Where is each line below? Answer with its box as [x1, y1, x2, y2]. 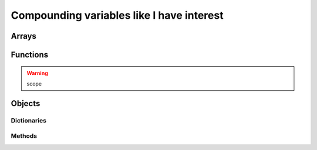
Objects [11, 98, 41, 108]
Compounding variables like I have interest [11, 9, 224, 22]
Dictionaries [11, 116, 47, 124]
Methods [11, 132, 38, 140]
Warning [26, 69, 48, 76]
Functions [11, 50, 49, 60]
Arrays [11, 31, 36, 41]
